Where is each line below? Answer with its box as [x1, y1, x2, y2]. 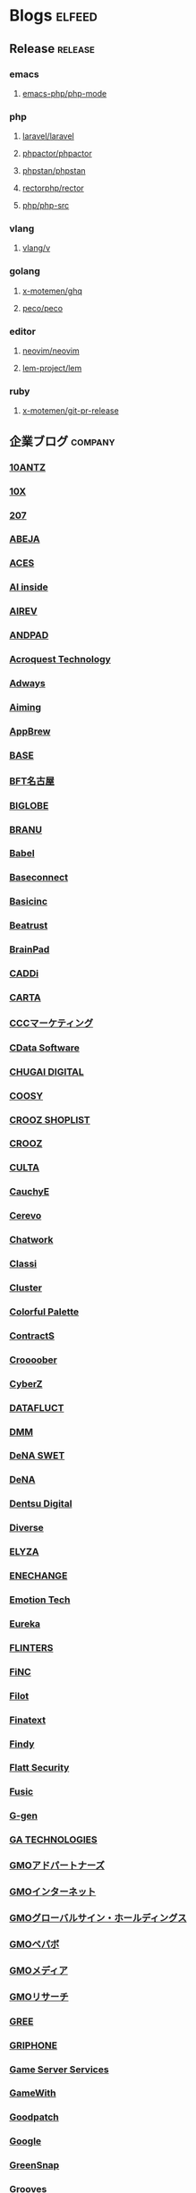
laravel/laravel [21, 131, 74, 141]
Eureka [9, 1617, 41, 1629]
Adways [9, 676, 47, 689]
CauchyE [9, 1186, 50, 1198]
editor [9, 325, 37, 337]
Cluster [9, 1281, 43, 1294]
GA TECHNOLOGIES [9, 1833, 98, 1846]
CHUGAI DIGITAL [9, 1066, 84, 1078]
